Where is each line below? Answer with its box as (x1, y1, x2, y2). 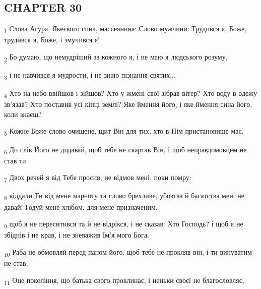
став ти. (4, 155, 28, 165)
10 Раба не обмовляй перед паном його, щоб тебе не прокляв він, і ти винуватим (4, 246, 252, 258)
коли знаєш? (4, 108, 42, 119)
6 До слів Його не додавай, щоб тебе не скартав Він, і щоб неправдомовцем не (4, 144, 247, 156)
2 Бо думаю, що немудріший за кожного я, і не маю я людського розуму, (4, 51, 228, 63)
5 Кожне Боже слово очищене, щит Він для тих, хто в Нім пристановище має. (4, 126, 244, 138)
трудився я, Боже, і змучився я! (4, 34, 100, 45)
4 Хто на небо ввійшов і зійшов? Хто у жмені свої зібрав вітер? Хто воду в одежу (4, 88, 257, 99)
